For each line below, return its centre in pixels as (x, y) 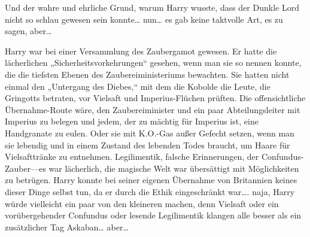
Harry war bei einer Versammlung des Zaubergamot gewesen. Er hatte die (141, 51)
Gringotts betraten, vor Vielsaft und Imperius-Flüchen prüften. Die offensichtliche (155, 98)
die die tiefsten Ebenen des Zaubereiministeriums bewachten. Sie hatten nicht (147, 74)
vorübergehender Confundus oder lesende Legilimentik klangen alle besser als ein (153, 215)
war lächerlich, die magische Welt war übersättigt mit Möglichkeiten (174, 168)
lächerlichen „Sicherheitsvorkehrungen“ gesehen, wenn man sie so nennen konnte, (153, 63)
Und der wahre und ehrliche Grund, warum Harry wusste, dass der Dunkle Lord (152, 7)
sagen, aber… (28, 31)
